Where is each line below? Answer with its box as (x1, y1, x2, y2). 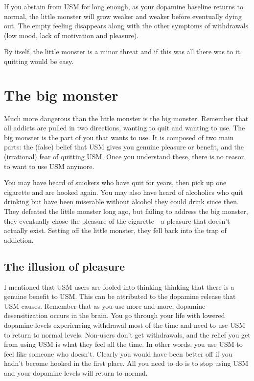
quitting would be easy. (4, 56, 74, 66)
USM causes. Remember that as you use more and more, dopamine (4, 300, 206, 311)
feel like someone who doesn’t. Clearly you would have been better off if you (4, 348, 232, 359)
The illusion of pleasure (4, 258, 125, 274)
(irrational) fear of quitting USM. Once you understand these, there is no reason (4, 151, 245, 162)
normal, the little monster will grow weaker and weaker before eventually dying (4, 11, 242, 21)
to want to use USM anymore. (4, 161, 94, 171)
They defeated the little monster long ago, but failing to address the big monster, (4, 206, 248, 216)
